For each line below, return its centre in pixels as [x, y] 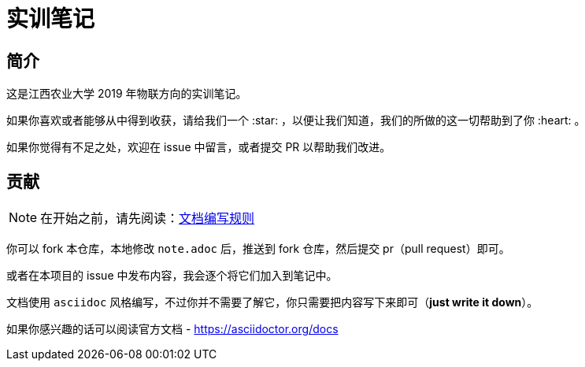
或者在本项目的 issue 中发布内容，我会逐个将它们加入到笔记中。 [172, 276]
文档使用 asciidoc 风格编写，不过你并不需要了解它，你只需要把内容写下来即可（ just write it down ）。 [272, 302]
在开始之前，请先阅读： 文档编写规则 [148, 219]
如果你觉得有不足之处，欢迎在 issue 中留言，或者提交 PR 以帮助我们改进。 [199, 147]
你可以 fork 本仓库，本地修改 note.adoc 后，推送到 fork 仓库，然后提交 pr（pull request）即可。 [258, 249]
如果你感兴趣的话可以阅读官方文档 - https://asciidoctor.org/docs [172, 329]
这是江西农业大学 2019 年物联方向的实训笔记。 [127, 94]
